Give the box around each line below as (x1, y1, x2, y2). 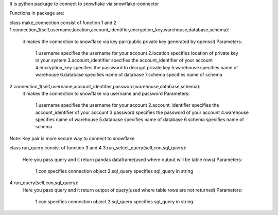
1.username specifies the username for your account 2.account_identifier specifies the (35, 102, 219, 108)
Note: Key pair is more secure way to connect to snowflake (9, 135, 135, 141)
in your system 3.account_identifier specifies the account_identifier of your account (35, 57, 213, 64)
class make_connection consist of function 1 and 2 (9, 19, 117, 26)
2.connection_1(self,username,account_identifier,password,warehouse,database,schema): (9, 83, 201, 89)
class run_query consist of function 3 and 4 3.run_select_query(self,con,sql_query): (9, 145, 187, 151)
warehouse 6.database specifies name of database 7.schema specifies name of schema (35, 72, 222, 78)
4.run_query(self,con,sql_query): (9, 180, 79, 186)
